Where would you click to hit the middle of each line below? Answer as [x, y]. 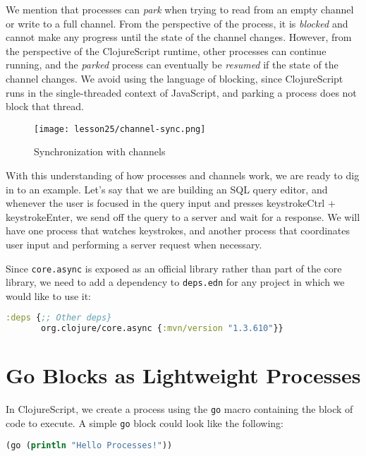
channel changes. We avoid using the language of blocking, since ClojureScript [175, 78]
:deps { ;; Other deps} [59, 318]
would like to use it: [49, 295]
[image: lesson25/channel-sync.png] [120, 129]
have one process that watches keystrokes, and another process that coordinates [178, 230]
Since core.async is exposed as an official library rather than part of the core [174, 268]
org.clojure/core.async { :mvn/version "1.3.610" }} [162, 329]
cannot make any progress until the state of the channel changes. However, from [179, 37]
